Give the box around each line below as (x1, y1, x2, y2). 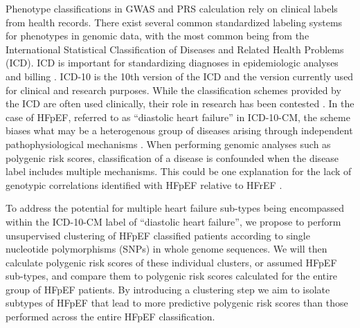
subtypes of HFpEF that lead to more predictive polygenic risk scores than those (6, 295, 348, 310)
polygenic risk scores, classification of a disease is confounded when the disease (6, 150, 339, 165)
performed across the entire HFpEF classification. (6, 309, 215, 324)
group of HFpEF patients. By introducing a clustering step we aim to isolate (6, 282, 330, 296)
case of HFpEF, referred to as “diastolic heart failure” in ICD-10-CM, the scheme (6, 109, 350, 124)
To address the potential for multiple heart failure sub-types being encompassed (6, 201, 345, 215)
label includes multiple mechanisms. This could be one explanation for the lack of (6, 164, 352, 179)
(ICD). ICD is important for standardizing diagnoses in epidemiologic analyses (6, 55, 339, 70)
